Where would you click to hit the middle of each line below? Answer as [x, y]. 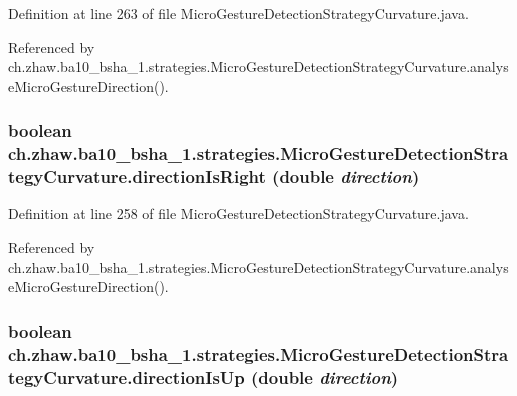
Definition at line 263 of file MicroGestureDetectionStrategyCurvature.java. [238, 13]
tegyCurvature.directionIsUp [126, 376]
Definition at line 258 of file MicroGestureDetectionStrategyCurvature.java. [238, 213]
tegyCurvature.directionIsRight [137, 176]
